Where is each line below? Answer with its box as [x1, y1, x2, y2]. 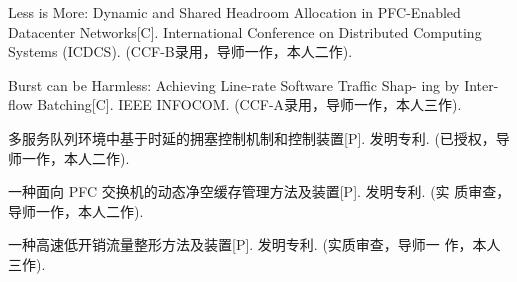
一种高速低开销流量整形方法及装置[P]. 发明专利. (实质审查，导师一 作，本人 [8, 234, 501, 255]
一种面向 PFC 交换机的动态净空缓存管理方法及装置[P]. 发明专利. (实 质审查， [8, 181, 511, 202]
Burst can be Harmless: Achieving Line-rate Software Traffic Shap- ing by [8, 74, 460, 95]
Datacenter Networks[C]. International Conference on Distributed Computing [8, 21, 482, 42]
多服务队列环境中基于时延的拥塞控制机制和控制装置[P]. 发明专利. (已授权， [8, 127, 496, 148]
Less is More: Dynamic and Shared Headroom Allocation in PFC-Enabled [8, 2, 461, 22]
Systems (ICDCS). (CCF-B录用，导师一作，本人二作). [8, 41, 353, 62]
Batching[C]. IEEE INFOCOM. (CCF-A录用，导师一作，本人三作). [37, 94, 462, 115]
